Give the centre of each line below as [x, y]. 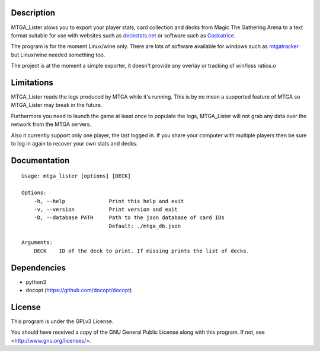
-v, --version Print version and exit [105, 209]
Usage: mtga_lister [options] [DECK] [76, 176]
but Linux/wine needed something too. [58, 55]
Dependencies [39, 268]
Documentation [40, 160]
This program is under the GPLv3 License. [62, 321]
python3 [36, 282]
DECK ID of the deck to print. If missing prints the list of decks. [142, 251]
